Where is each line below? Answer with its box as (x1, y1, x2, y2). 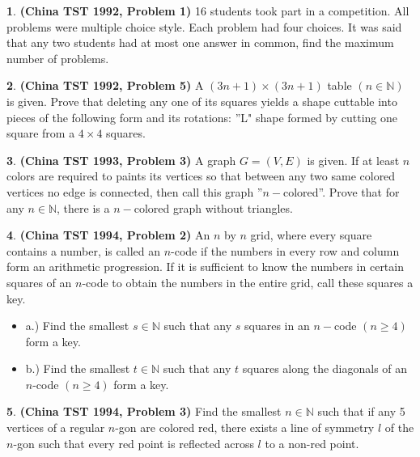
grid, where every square (250, 226, 372, 243)
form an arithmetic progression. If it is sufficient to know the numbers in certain (6, 258, 404, 275)
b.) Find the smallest (25, 360, 130, 377)
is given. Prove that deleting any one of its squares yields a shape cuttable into (6, 92, 397, 109)
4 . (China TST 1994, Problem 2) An (6, 226, 210, 243)
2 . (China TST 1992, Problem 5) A (6, 77, 204, 94)
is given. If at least (307, 151, 400, 168)
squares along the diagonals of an (242, 360, 408, 377)
